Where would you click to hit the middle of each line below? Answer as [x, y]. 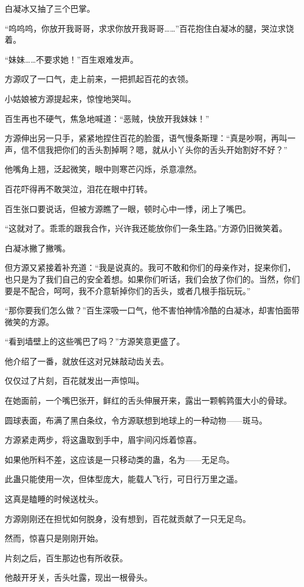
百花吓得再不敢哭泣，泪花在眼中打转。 [78, 188]
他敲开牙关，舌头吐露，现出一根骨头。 [78, 577]
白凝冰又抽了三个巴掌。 [50, 8]
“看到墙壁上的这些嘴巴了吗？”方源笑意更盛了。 [95, 341]
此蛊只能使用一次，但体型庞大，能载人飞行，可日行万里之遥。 [124, 479]
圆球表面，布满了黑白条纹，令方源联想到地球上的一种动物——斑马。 [136, 420]
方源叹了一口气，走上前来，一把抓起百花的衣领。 [99, 79]
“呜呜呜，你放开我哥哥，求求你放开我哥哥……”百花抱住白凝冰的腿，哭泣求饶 [149, 28]
